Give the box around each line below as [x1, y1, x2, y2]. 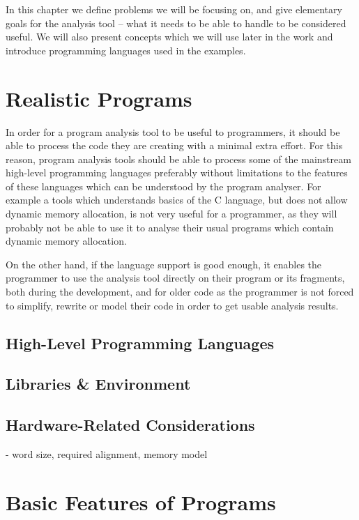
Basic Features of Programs [6, 487, 276, 516]
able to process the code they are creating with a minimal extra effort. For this [6, 138, 343, 153]
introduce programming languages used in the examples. [6, 43, 246, 57]
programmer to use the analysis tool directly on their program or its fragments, [6, 270, 345, 285]
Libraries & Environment [6, 373, 191, 395]
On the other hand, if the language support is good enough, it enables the [6, 257, 322, 271]
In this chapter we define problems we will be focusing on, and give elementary [6, 2, 342, 16]
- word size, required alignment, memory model [6, 446, 208, 461]
